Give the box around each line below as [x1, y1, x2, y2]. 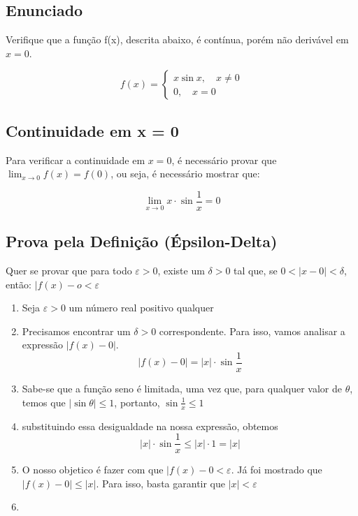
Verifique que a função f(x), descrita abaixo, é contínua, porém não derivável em [6, 32, 349, 47]
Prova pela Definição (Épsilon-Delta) [6, 230, 278, 252]
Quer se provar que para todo [6, 263, 132, 278]
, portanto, [114, 395, 160, 409]
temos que [22, 395, 66, 409]
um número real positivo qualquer [69, 300, 214, 315]
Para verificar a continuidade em [6, 152, 145, 167]
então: [6, 277, 31, 291]
